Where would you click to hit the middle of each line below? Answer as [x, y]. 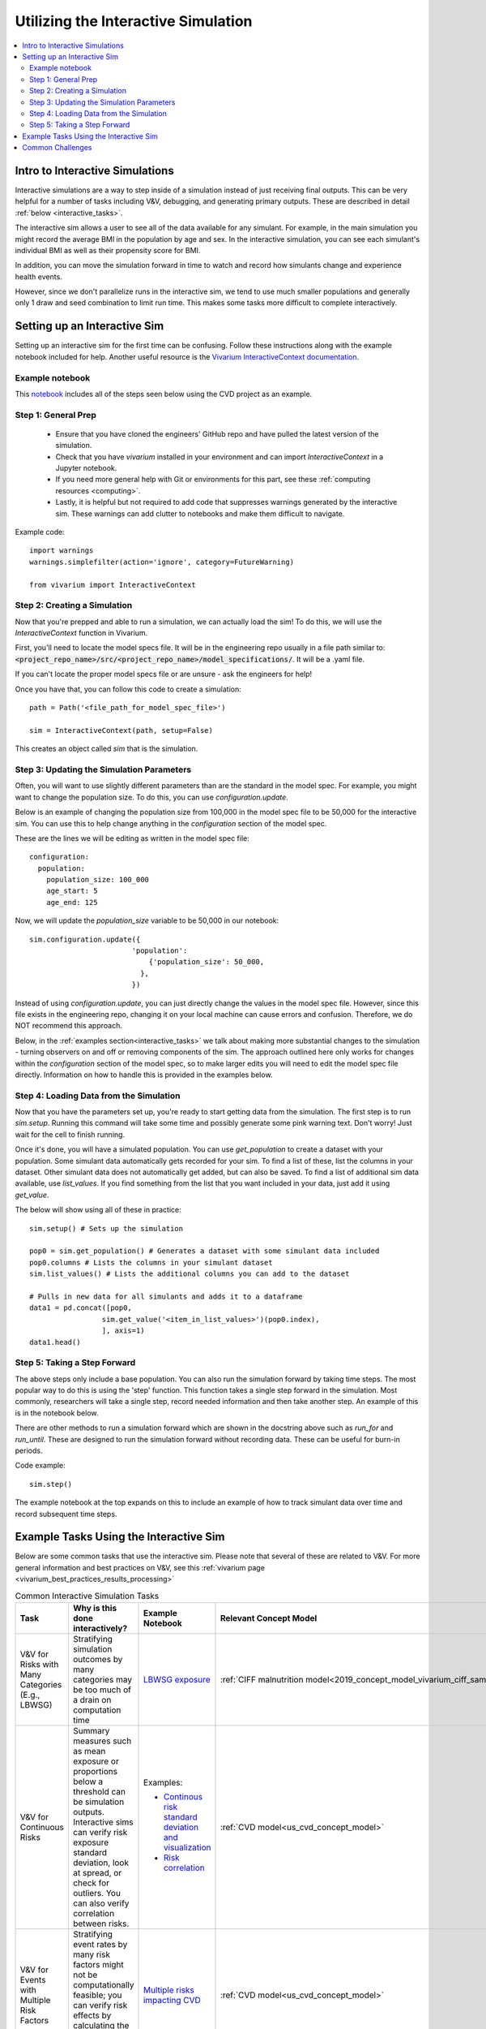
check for [91, 1883]
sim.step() [51, 1484]
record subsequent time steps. [66, 1514]
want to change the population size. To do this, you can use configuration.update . [152, 797]
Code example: [40, 1466]
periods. [29, 1450]
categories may [103, 1680]
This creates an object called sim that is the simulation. [107, 749]
